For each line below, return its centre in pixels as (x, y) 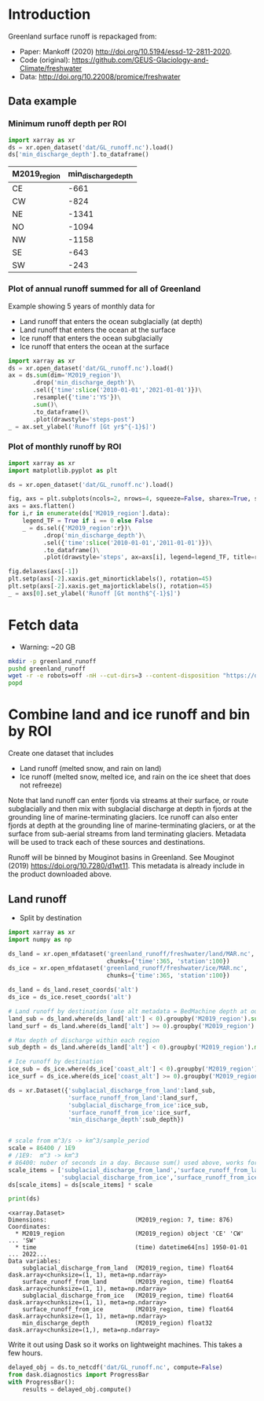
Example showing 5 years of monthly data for (82, 306)
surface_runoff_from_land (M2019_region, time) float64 (128, 1282)
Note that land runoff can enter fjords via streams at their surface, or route (128, 801)
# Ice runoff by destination (56, 1062)
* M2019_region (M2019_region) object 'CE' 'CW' (130, 1234)
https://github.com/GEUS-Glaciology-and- (141, 60)
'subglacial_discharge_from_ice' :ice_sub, (139, 1105)
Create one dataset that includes (61, 754)
